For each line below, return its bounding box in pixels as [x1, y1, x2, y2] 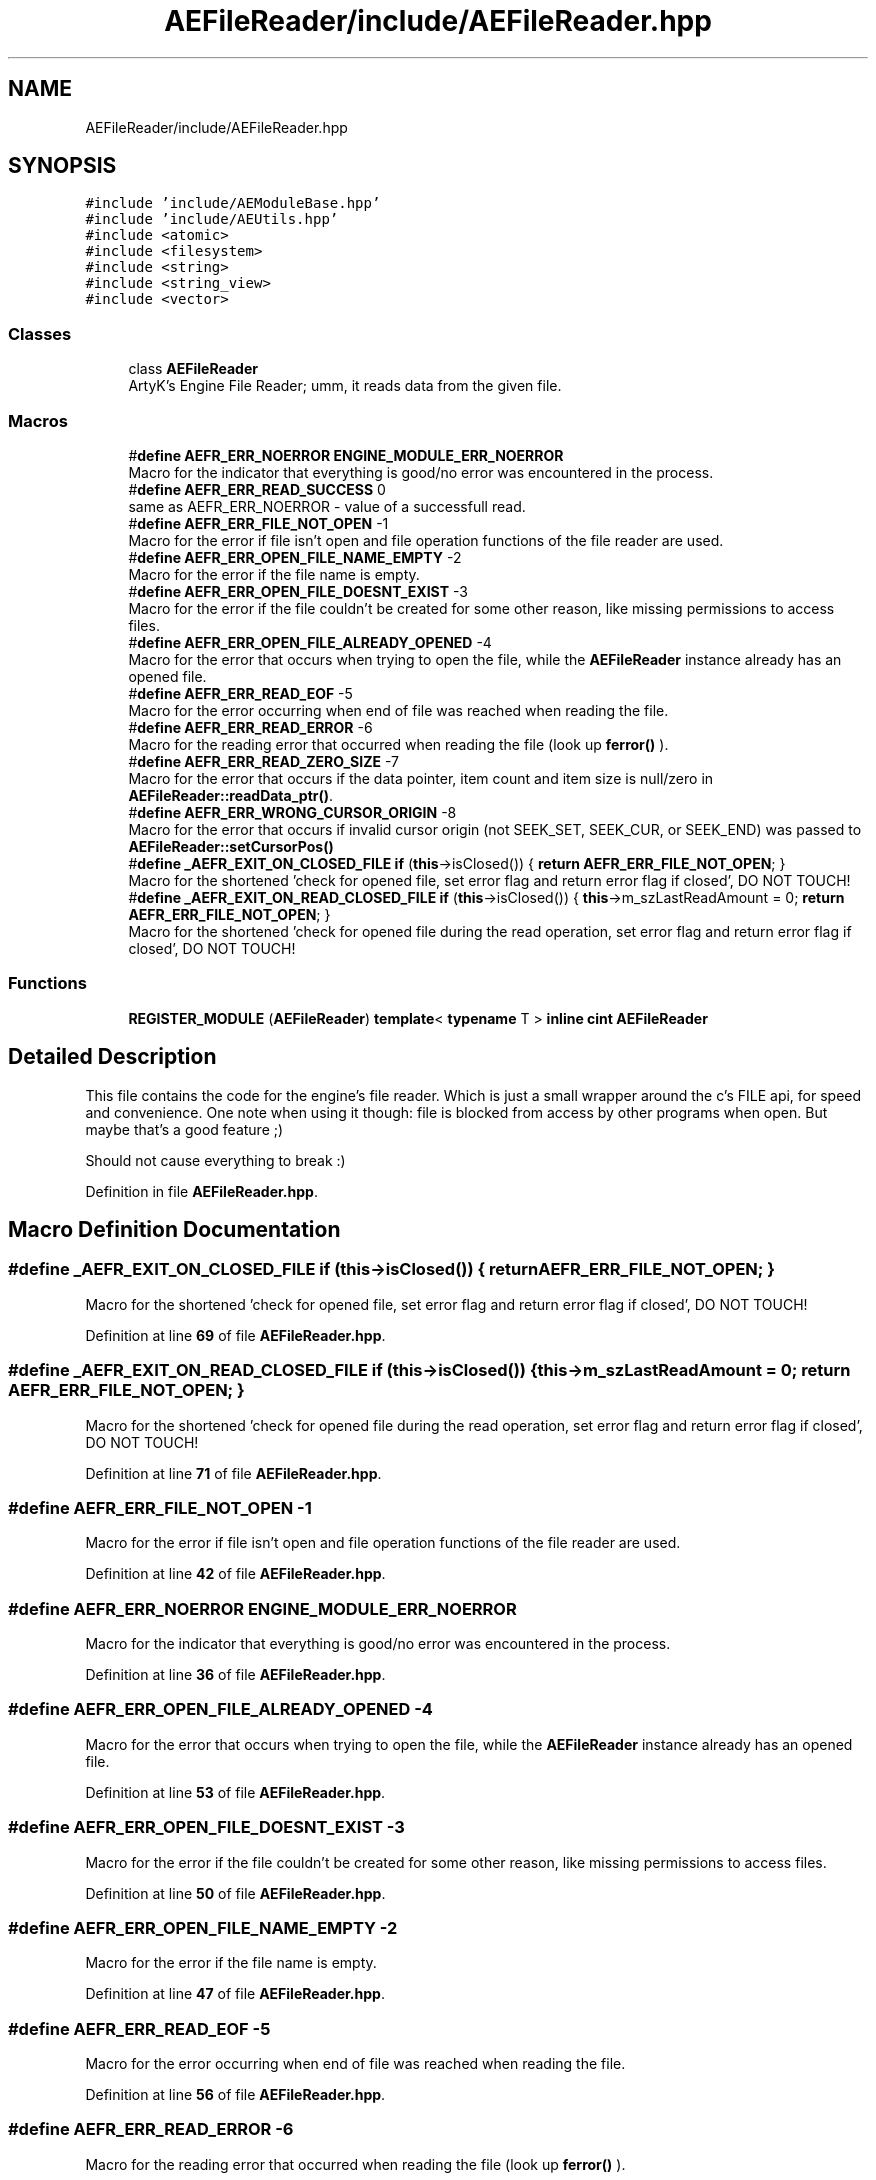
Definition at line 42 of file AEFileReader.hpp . [85, 1565, 386, 1583]
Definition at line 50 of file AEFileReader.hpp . [85, 1884, 386, 1902]
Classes [8, 323, 72, 344]
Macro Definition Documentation [8, 1216, 341, 1242]
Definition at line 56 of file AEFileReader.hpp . [85, 2086, 386, 2103]
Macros [8, 410, 68, 431]
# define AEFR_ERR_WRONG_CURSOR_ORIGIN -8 [128, 803, 457, 821]
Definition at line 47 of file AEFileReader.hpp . [85, 1985, 385, 2003]
